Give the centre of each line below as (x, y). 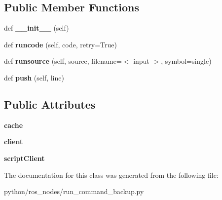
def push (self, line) (34, 77)
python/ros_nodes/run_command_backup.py (74, 191)
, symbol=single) (186, 61)
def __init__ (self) (37, 28)
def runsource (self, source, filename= (63, 61)
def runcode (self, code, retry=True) (61, 44)
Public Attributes (50, 104)
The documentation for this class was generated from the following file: (111, 175)
